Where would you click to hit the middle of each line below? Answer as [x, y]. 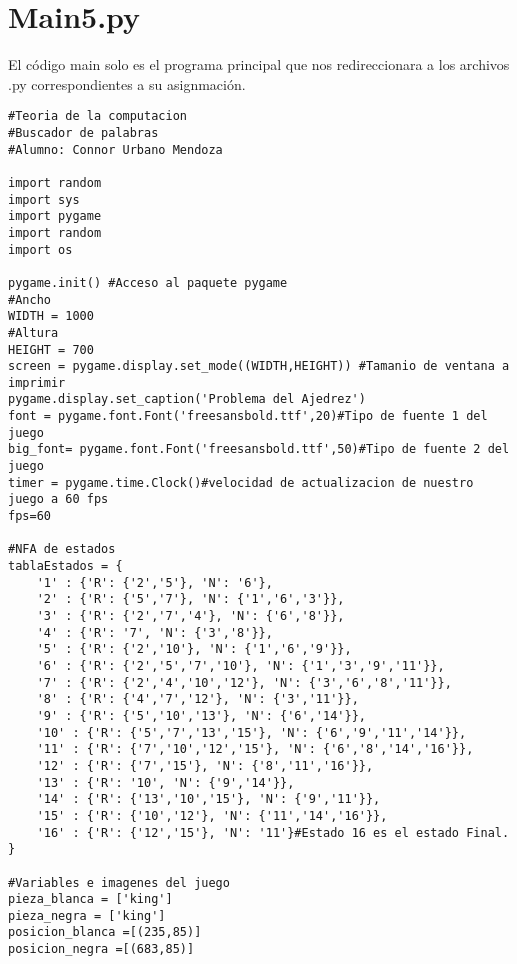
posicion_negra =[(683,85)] [101, 949]
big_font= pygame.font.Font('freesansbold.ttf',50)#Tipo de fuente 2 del [259, 449]
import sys [44, 199]
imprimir [37, 382]
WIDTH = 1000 [51, 316]
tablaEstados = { [65, 566]
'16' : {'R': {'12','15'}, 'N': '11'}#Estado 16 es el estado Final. [273, 832]
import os [40, 249]
